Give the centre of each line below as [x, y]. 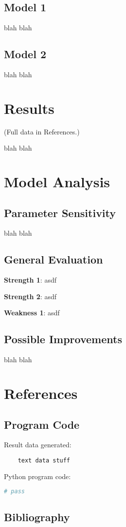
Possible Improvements [63, 339]
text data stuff [44, 461]
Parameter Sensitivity [60, 212]
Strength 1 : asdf [30, 280]
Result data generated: [38, 445]
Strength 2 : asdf [30, 296]
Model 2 [25, 54]
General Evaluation [54, 259]
